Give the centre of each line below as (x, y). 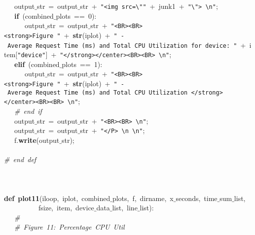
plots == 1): (82, 64)
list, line (125, 208)
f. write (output (37, 140)
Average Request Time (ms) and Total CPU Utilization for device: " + (127, 45)
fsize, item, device (66, 208)
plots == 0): (76, 16)
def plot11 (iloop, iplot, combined (57, 198)
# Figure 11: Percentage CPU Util (70, 227)
